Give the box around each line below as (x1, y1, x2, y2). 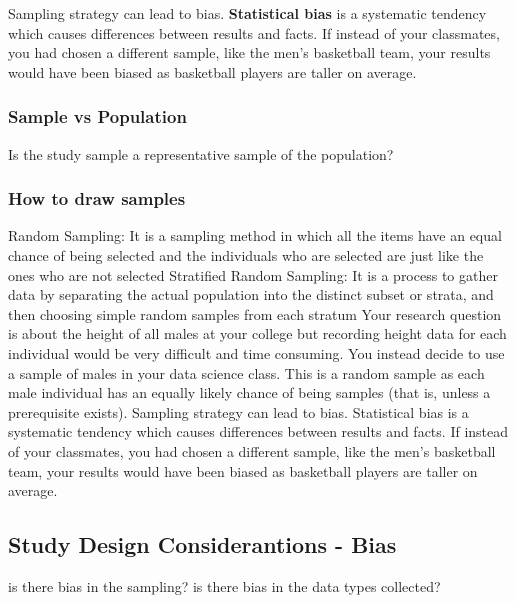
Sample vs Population (8, 104, 187, 129)
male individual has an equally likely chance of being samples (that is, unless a (8, 382, 491, 403)
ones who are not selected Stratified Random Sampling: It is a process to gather (8, 264, 498, 285)
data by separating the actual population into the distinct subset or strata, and (8, 284, 494, 305)
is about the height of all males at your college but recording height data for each (8, 323, 507, 344)
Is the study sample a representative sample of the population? (8, 143, 394, 164)
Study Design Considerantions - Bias (8, 529, 397, 560)
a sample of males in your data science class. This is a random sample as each (8, 362, 485, 383)
